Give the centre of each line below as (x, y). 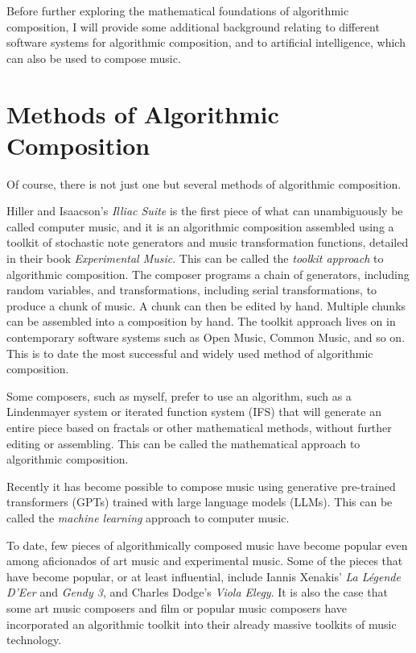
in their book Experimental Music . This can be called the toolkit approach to (195, 258)
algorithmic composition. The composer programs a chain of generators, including (208, 274)
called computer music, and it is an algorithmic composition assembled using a (200, 226)
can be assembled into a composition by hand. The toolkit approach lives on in (201, 321)
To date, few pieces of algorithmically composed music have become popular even (207, 545)
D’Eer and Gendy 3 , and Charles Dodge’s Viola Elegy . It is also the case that (197, 592)
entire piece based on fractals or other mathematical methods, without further (199, 427)
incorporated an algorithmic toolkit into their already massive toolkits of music (202, 624)
